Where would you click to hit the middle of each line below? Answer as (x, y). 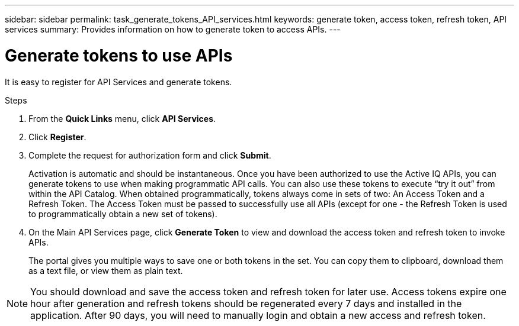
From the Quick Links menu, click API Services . (122, 118)
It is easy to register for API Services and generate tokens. (118, 82)
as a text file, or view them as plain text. (106, 270)
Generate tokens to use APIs (119, 55)
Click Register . (57, 137)
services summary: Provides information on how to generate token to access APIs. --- (173, 29)
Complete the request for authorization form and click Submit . (150, 155)
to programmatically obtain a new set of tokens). (123, 214)
